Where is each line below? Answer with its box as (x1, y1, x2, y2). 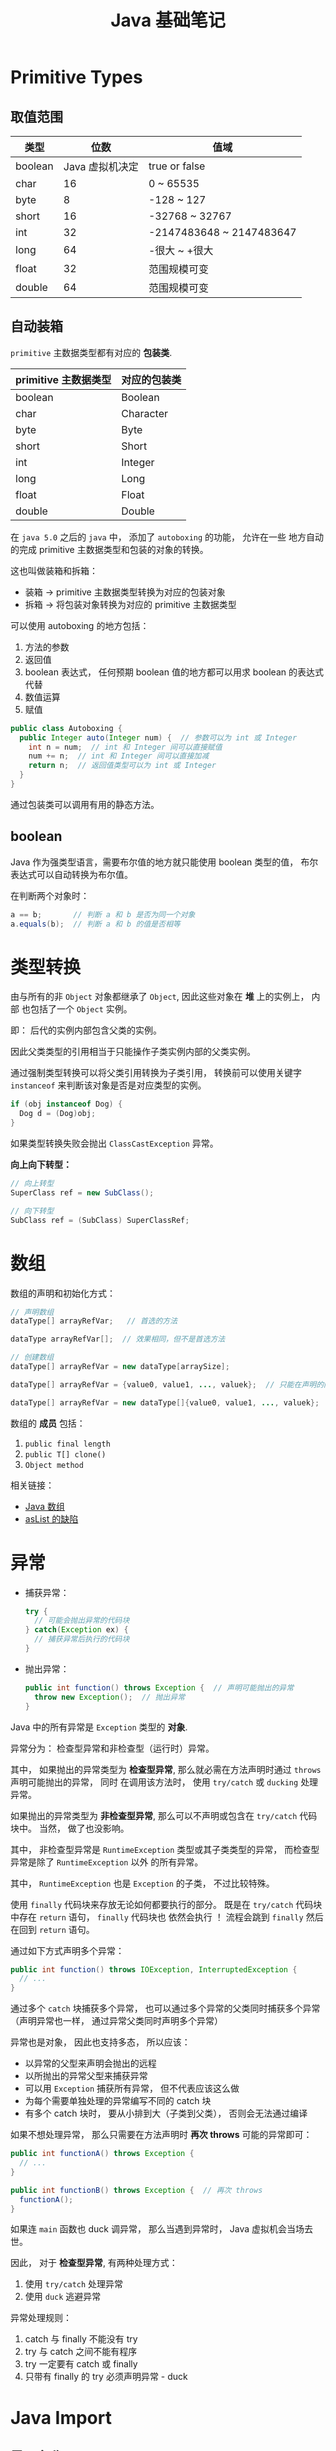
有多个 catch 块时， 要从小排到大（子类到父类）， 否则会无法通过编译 (24, 2107, 308, 2120)
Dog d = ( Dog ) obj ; (19, 1109, 97, 1119)
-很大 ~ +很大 (148, 244, 214, 257)
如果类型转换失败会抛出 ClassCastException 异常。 (10, 1137, 219, 1150)
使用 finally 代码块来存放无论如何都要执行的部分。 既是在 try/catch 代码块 (10, 1898, 323, 1910)
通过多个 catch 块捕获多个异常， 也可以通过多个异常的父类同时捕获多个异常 (10, 2002, 321, 2015)
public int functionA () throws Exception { (10, 2149, 195, 2159)
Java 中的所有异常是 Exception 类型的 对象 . (10, 1721, 188, 1733)
